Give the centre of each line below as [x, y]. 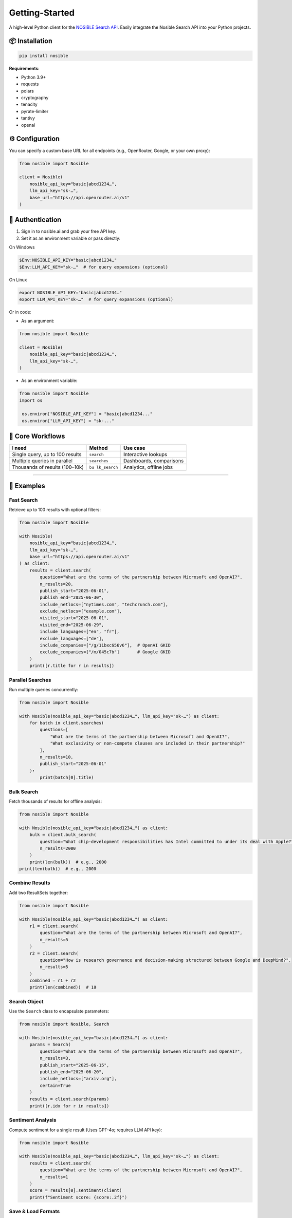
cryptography [35, 98]
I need [19, 448]
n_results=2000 [58, 848]
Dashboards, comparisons [154, 461]
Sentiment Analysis [33, 1120]
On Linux [18, 280]
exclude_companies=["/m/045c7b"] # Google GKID [105, 652]
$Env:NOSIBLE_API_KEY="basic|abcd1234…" [68, 260]
